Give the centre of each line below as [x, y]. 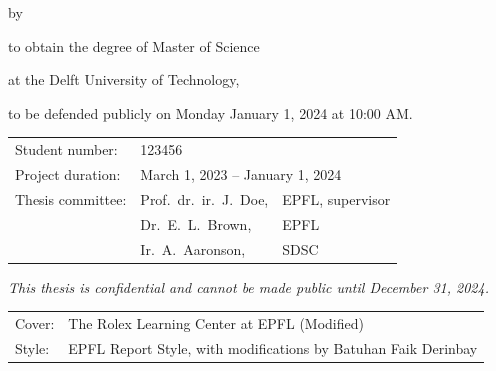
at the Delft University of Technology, [124, 79]
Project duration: [68, 173]
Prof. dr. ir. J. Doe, [204, 198]
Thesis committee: [71, 198]
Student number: [66, 149]
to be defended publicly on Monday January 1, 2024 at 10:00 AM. [210, 112]
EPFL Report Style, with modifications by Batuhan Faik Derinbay [273, 347]
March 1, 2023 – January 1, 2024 [241, 173]
